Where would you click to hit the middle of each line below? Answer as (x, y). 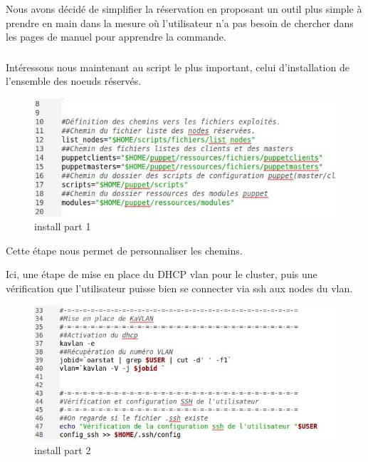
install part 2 (63, 450)
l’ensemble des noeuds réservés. (74, 81)
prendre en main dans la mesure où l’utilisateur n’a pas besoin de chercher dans (180, 22)
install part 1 (63, 226)
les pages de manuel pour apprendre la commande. (116, 37)
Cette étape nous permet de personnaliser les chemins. (124, 250)
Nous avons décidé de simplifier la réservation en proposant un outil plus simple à (184, 9)
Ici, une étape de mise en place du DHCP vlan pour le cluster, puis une (162, 274)
